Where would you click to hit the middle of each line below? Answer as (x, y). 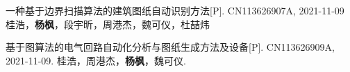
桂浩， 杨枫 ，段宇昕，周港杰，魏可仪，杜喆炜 (108, 24)
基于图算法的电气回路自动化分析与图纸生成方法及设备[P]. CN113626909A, (170, 47)
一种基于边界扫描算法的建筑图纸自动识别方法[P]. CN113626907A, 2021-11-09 (175, 10)
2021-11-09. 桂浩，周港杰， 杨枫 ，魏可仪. (96, 60)
